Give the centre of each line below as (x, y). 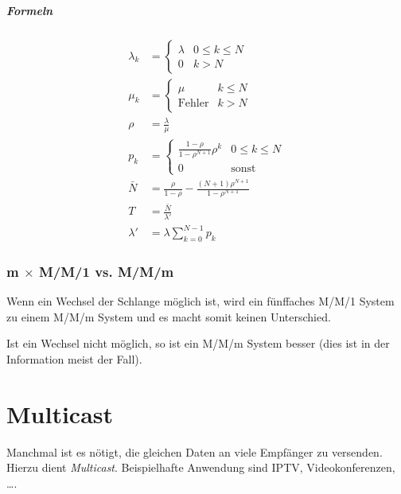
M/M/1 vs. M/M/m (106, 271)
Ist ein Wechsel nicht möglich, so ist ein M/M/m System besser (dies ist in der (198, 343)
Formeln (30, 10)
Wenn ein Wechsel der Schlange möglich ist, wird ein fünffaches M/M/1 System (200, 301)
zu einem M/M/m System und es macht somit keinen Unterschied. (169, 316)
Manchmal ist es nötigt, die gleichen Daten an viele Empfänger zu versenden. (195, 451)
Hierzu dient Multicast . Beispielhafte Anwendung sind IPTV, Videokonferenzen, (201, 467)
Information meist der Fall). (74, 358)
